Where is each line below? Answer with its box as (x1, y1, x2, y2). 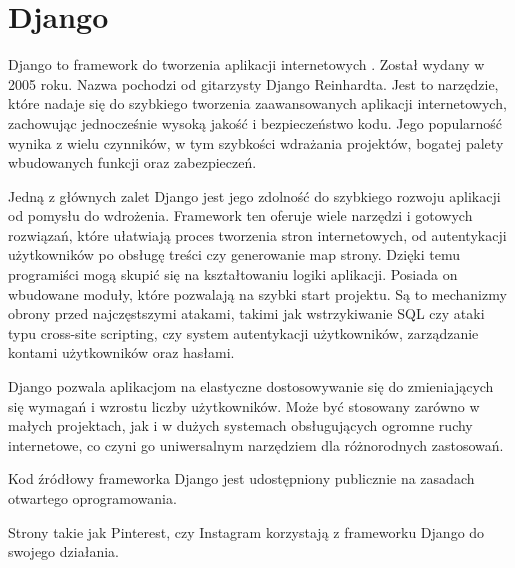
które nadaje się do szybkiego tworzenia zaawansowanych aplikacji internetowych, (8, 93, 507, 114)
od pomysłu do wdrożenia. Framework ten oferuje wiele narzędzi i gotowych (8, 205, 473, 226)
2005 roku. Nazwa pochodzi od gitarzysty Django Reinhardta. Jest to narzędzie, (8, 73, 499, 94)
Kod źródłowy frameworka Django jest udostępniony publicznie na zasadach (8, 468, 475, 489)
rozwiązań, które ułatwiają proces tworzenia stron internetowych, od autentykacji (8, 224, 507, 245)
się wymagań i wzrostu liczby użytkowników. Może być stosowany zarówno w (8, 395, 480, 416)
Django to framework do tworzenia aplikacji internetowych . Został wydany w (8, 54, 485, 75)
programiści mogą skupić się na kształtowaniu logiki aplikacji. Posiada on (8, 264, 458, 285)
